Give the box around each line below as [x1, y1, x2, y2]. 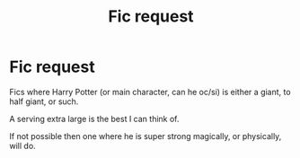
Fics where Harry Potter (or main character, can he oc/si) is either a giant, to [9, 86, 291, 97]
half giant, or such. [9, 96, 79, 107]
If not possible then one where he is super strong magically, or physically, [9, 130, 282, 141]
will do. [9, 140, 36, 151]
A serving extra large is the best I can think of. [9, 113, 180, 124]
